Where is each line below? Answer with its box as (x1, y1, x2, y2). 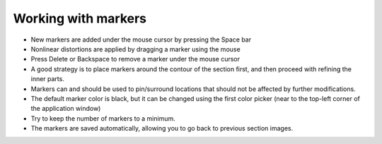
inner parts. (30, 75, 65, 83)
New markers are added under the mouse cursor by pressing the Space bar (30, 35, 251, 44)
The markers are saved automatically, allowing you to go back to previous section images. (30, 124, 294, 133)
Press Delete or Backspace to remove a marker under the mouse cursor (30, 55, 241, 64)
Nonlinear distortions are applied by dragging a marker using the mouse (30, 44, 241, 53)
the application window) (30, 104, 101, 113)
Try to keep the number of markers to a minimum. (30, 114, 176, 123)
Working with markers (13, 11, 147, 26)
